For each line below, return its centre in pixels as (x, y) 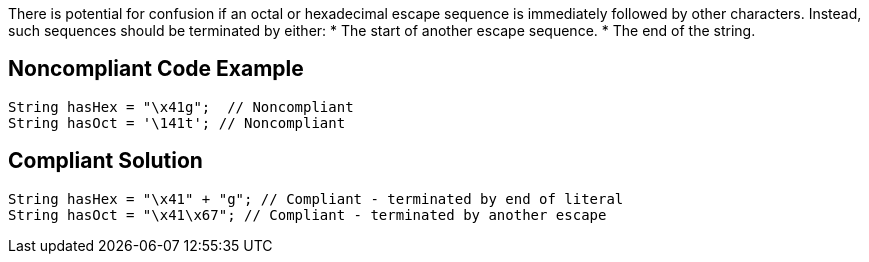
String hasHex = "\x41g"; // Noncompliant (181, 106)
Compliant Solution (105, 161)
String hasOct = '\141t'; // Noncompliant (177, 122)
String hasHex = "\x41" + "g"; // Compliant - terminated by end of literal (316, 198)
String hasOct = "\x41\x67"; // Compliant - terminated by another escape (307, 214)
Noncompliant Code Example (156, 69)
